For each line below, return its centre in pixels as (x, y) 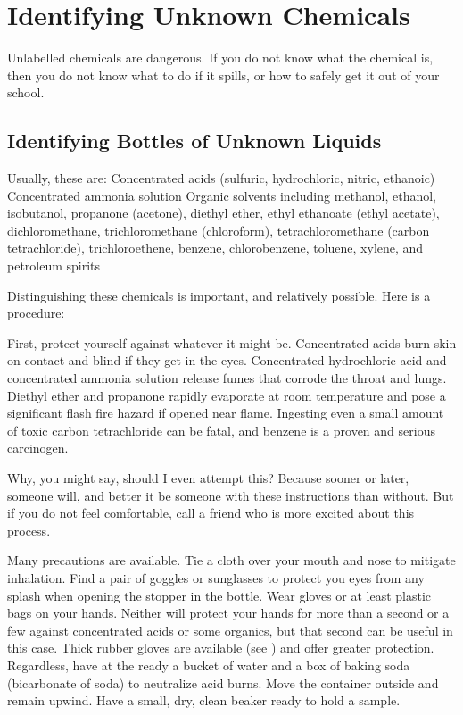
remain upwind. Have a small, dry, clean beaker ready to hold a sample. (204, 700)
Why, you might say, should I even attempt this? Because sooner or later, (208, 478)
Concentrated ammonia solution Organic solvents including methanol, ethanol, (222, 195)
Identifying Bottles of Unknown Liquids (194, 141)
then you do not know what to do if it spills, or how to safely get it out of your (223, 75)
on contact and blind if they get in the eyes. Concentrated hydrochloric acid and (227, 360)
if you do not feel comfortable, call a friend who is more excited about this (211, 513)
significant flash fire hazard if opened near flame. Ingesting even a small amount (226, 413)
